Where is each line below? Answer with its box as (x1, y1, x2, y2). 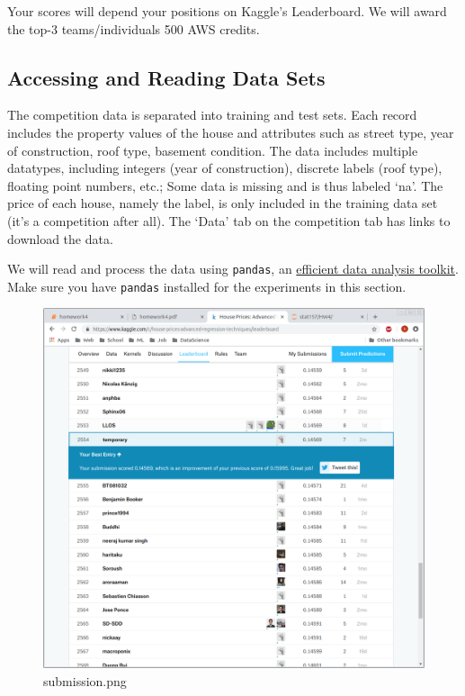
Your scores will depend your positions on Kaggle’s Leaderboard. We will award (7, 2, 447, 20)
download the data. (7, 229, 113, 248)
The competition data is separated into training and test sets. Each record (7, 105, 417, 124)
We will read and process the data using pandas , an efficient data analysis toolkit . (7, 259, 459, 278)
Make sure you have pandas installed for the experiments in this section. (7, 276, 407, 295)
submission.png (43, 672, 127, 691)
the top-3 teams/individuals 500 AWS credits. (7, 19, 260, 38)
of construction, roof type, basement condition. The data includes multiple (7, 140, 418, 159)
